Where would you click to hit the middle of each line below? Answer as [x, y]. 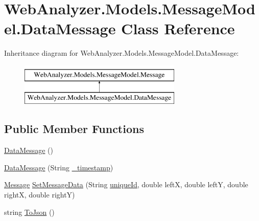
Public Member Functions [74, 129]
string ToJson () [29, 212]
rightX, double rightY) [40, 195]
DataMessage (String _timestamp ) [59, 167]
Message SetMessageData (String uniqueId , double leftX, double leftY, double [126, 184]
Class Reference [178, 28]
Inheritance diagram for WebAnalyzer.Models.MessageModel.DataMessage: [122, 53]
